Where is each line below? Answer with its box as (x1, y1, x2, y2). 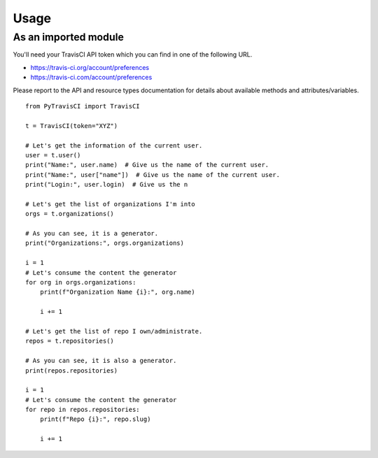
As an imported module (13, 31, 124, 43)
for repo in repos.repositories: (25, 406, 140, 414)
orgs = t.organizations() (25, 210, 115, 218)
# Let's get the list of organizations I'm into (25, 200, 195, 208)
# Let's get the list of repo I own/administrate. (25, 327, 203, 335)
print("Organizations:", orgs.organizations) (25, 239, 185, 248)
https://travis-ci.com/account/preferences (30, 73, 153, 82)
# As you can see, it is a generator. (25, 229, 159, 238)
